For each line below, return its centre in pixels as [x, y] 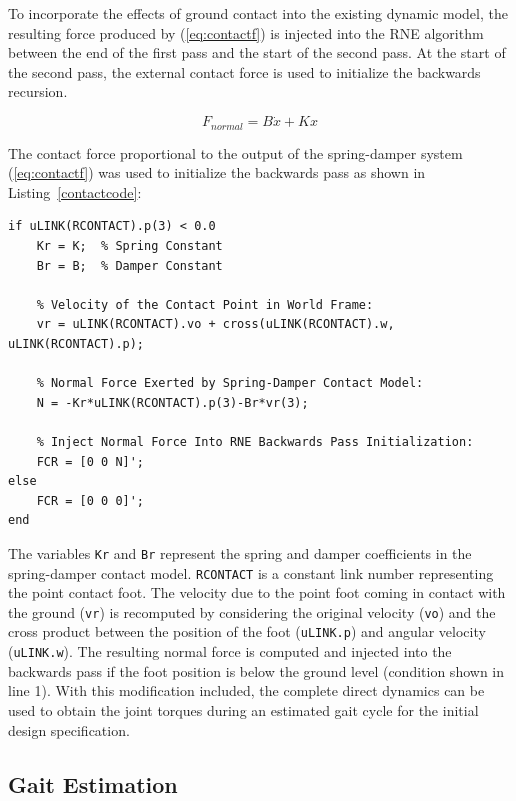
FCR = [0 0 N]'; [90, 461]
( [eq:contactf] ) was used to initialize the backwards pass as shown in [217, 172]
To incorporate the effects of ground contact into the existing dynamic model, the [258, 13]
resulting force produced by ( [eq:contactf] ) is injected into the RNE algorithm [246, 32]
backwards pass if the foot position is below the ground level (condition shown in [256, 670]
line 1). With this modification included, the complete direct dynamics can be [246, 690]
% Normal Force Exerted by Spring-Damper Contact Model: [230, 383]
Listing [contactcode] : [75, 191]
